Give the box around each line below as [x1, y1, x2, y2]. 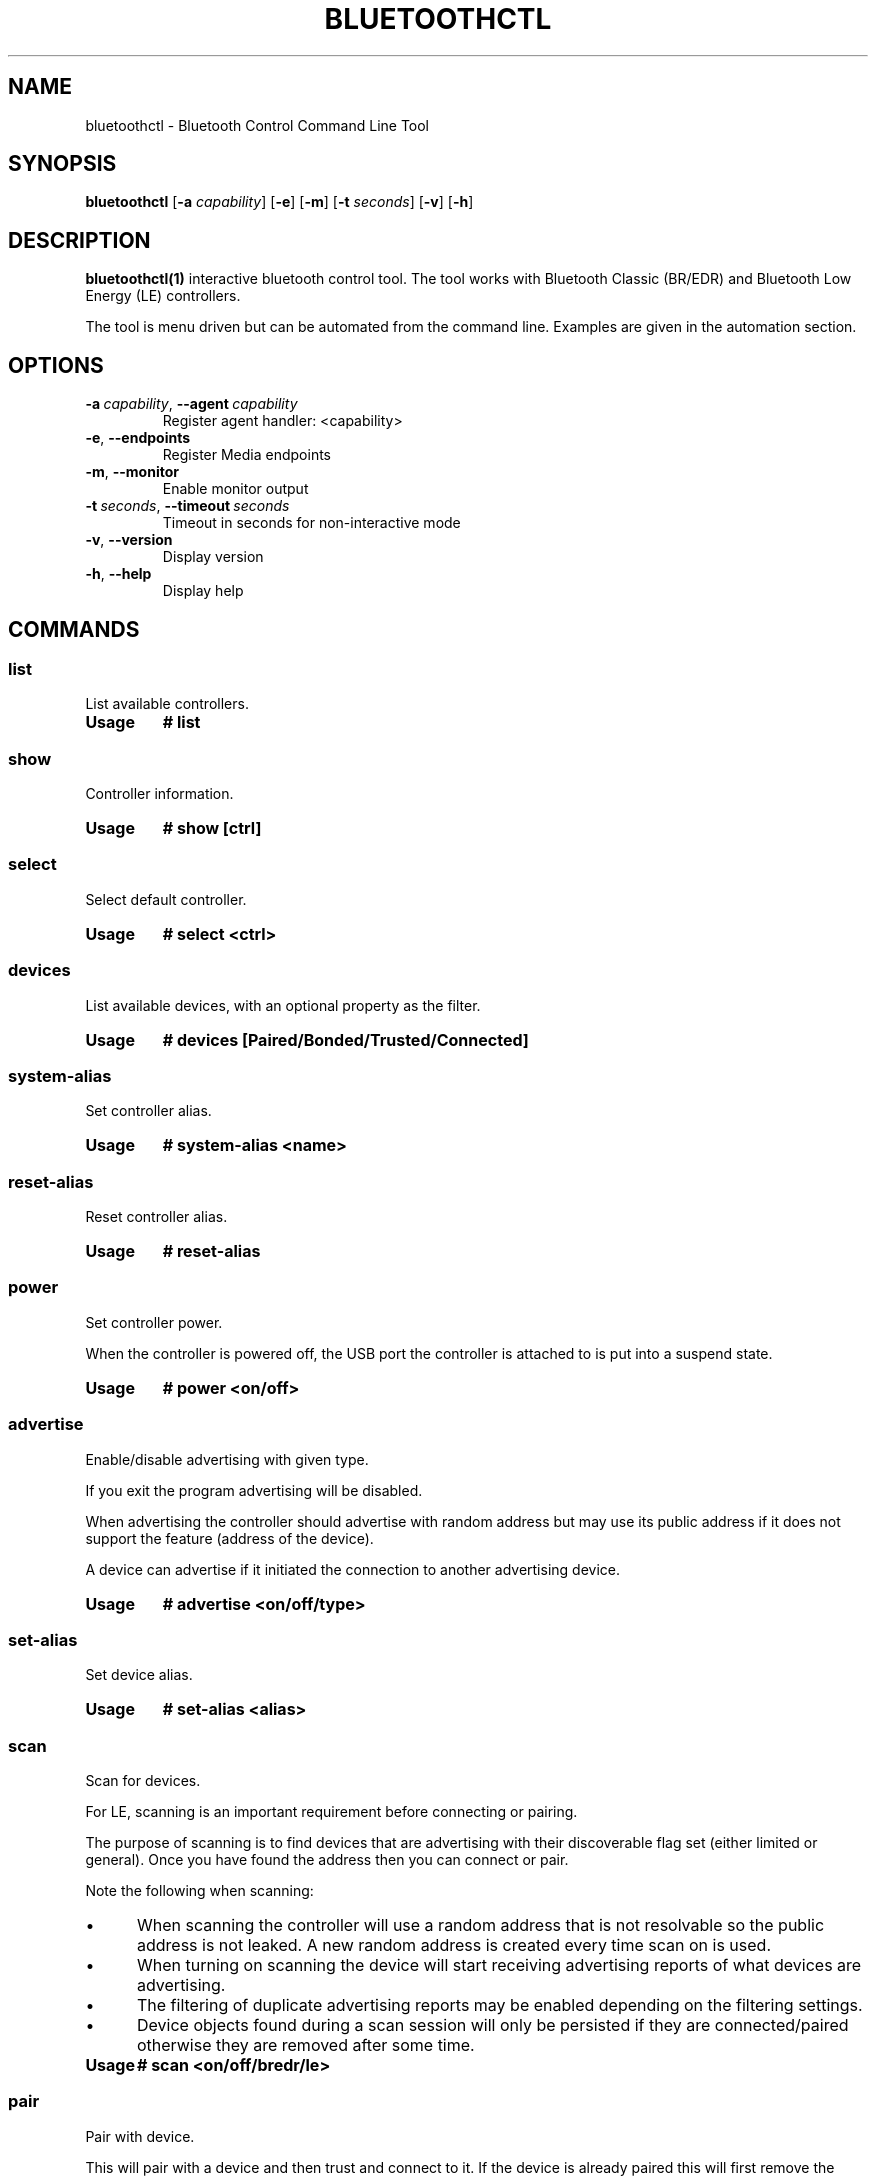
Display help [162, 582, 244, 600]
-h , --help [85, 565, 152, 583]
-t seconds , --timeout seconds [85, 497, 290, 515]
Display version [162, 548, 264, 566]
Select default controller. [85, 890, 247, 908]
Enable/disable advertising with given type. [85, 1450, 369, 1468]
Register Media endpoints [162, 446, 331, 464]
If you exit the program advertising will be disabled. [85, 1481, 423, 1499]
